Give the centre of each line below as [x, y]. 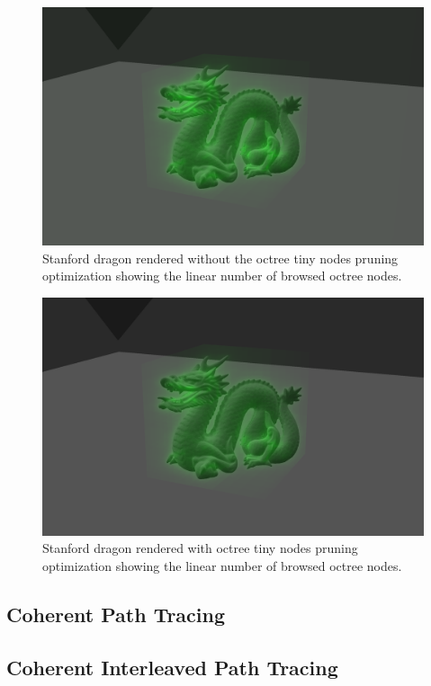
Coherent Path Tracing [116, 614]
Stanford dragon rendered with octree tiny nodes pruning [200, 548]
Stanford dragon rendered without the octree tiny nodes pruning [220, 258]
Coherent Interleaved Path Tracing [172, 667]
